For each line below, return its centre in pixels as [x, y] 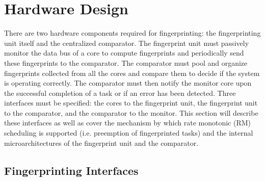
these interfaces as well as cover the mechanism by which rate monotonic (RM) [127, 123]
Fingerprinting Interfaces [71, 170]
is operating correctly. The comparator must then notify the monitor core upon [128, 83]
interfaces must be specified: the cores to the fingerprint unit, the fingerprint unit [131, 103]
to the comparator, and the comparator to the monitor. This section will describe [131, 112]
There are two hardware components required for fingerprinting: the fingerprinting [132, 33]
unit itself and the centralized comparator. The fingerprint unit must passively [127, 43]
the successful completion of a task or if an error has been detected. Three [120, 93]
